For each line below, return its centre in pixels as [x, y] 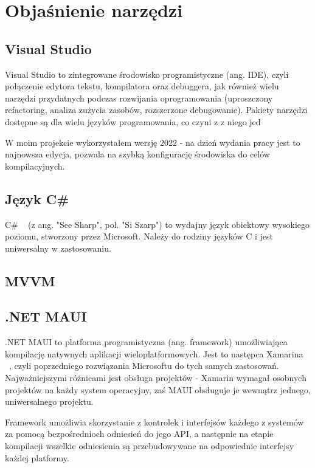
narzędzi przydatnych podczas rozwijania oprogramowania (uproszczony [139, 98]
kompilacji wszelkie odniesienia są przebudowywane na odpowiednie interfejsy [150, 446]
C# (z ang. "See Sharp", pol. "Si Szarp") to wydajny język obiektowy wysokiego [157, 224]
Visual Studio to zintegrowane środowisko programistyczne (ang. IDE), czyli [147, 74]
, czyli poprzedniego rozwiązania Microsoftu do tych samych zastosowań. [144, 366]
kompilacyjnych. [35, 166]
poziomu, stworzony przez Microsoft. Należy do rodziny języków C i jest [139, 236]
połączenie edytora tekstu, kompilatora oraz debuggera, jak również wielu [142, 86]
